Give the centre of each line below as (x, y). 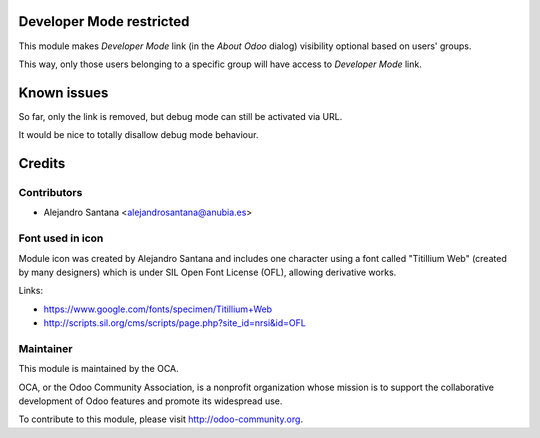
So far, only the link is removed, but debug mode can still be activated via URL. (180, 116)
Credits (42, 163)
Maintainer (45, 348)
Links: (31, 291)
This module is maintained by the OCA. (98, 369)
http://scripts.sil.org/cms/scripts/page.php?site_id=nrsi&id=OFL (175, 323)
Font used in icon (61, 238)
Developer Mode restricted (104, 21)
